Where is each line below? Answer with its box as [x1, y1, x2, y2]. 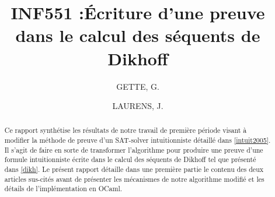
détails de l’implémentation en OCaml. [4, 184, 123, 194]
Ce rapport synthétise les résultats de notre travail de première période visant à [4, 125, 247, 135]
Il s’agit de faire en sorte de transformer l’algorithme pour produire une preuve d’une [4, 145, 263, 154]
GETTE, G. [116, 80, 159, 92]
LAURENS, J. [112, 100, 163, 112]
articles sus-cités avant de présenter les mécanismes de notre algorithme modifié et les [4, 174, 264, 184]
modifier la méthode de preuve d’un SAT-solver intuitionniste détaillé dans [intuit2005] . [4, 135, 271, 145]
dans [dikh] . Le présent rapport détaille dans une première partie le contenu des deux [4, 164, 264, 174]
